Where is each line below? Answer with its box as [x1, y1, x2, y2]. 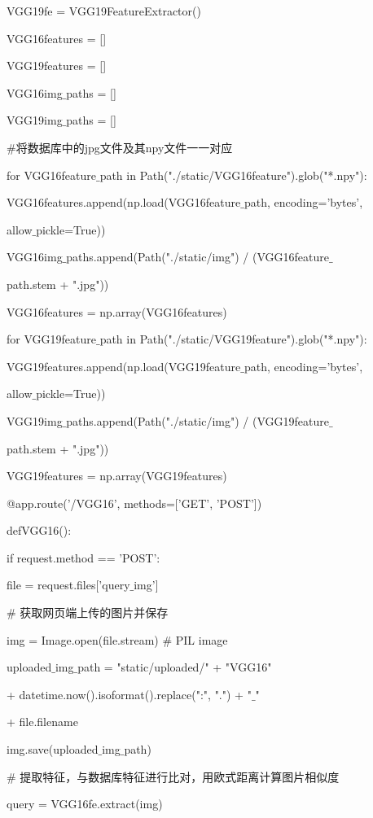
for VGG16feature [7, 166, 96, 183]
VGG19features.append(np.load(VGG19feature [7, 357, 241, 374]
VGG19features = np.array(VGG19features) [7, 467, 227, 484]
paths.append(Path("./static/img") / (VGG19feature [66, 412, 329, 429]
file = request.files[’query [7, 576, 130, 593]
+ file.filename [7, 713, 78, 730]
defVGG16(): [7, 522, 72, 539]
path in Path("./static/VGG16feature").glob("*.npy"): [99, 166, 367, 183]
